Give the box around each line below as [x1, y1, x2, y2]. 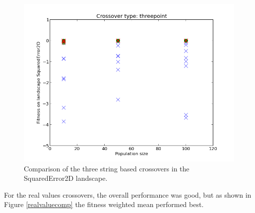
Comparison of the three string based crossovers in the [24, 163, 190, 173]
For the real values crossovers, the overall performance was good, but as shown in [4, 189, 252, 200]
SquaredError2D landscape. [24, 173, 108, 183]
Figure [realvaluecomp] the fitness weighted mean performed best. [4, 199, 204, 210]
